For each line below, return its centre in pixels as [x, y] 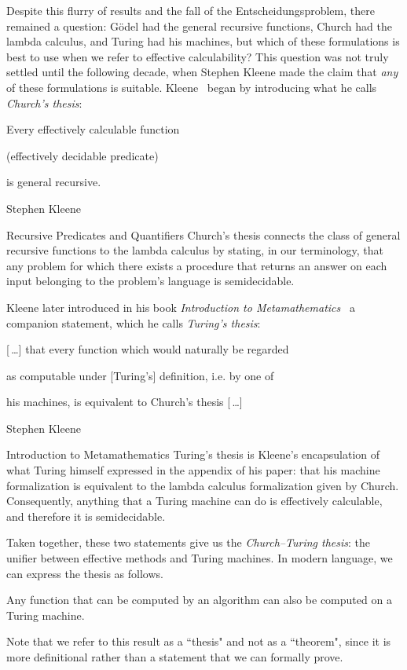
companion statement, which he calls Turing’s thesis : [134, 322]
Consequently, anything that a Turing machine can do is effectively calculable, [194, 501]
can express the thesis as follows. [85, 573]
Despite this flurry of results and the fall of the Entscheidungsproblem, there [191, 10]
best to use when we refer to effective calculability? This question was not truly [198, 56]
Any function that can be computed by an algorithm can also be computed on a [199, 600]
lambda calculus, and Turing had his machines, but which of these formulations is [203, 41]
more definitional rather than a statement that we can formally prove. [175, 657]
